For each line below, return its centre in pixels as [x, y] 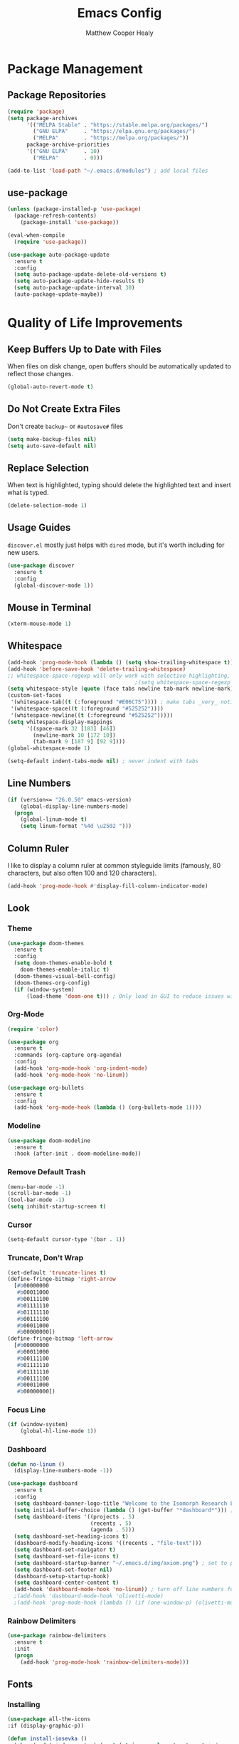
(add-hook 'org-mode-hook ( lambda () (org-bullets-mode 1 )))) [108, 1107]
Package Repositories [57, 95]
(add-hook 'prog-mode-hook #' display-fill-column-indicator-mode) [108, 886]
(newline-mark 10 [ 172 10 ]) [74, 735]
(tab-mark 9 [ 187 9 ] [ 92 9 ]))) [79, 742]
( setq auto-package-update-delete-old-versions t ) [90, 275]
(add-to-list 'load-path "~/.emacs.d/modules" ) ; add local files [108, 171]
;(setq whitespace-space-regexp [183, 682]
